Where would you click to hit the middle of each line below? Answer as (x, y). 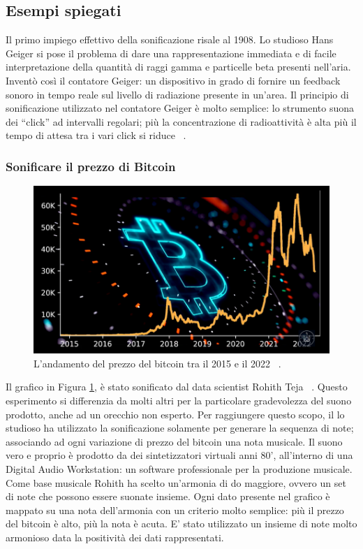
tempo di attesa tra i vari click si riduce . (96, 135)
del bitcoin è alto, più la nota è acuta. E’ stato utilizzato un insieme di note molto (181, 524)
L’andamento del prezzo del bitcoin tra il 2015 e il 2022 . (157, 363)
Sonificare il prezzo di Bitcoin (91, 166)
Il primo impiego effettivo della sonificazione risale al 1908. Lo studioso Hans (170, 39)
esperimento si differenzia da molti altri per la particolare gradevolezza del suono (179, 401)
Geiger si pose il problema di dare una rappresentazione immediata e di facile (171, 53)
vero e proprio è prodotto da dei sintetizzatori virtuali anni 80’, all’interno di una (179, 455)
